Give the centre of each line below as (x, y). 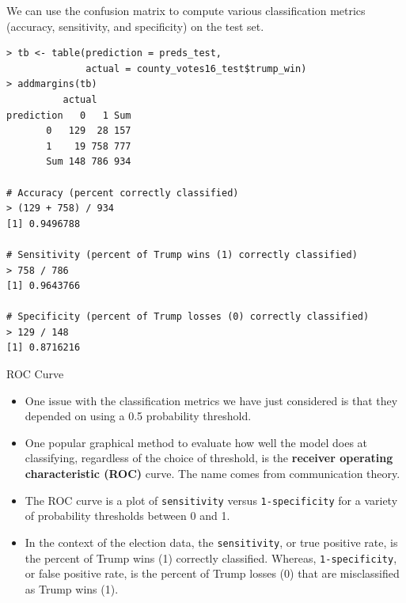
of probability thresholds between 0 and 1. (127, 516)
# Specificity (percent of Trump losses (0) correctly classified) (188, 317)
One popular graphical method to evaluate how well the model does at (196, 442)
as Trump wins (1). (72, 588)
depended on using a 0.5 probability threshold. (138, 416)
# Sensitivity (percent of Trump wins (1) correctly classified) (182, 254)
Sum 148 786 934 (89, 162)
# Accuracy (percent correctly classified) (123, 193)
